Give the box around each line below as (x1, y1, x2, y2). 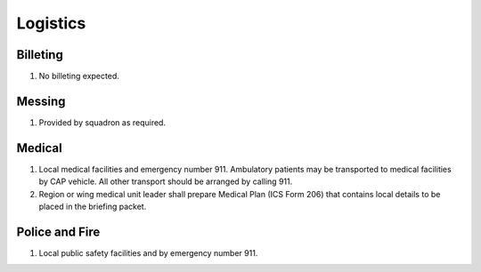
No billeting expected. (38, 71, 119, 82)
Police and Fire (16, 224, 101, 239)
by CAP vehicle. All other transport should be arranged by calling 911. (38, 176, 293, 187)
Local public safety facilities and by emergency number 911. (38, 247, 258, 258)
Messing (16, 93, 66, 108)
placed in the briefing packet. (38, 201, 147, 212)
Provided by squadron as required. (38, 116, 167, 128)
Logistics (16, 13, 86, 33)
